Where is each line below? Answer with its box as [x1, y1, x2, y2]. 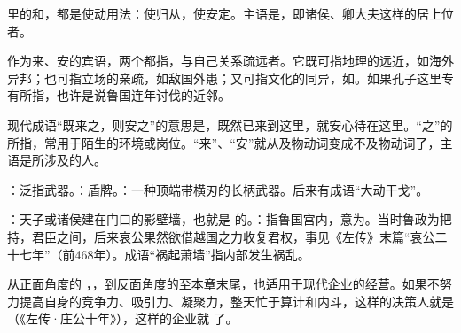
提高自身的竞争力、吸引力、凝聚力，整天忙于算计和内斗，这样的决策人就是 [19, 291, 454, 310]
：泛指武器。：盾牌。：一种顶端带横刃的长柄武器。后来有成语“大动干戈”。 [7, 180, 429, 198]
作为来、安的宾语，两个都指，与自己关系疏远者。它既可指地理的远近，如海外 [7, 51, 454, 70]
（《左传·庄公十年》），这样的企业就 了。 [7, 309, 238, 328]
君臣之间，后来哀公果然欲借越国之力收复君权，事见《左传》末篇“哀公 [31, 227, 435, 245]
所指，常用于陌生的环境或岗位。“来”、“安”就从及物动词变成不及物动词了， [7, 133, 441, 151]
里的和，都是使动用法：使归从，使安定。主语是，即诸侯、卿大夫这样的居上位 [7, 4, 454, 22]
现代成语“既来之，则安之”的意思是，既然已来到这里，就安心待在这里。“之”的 [7, 115, 453, 134]
